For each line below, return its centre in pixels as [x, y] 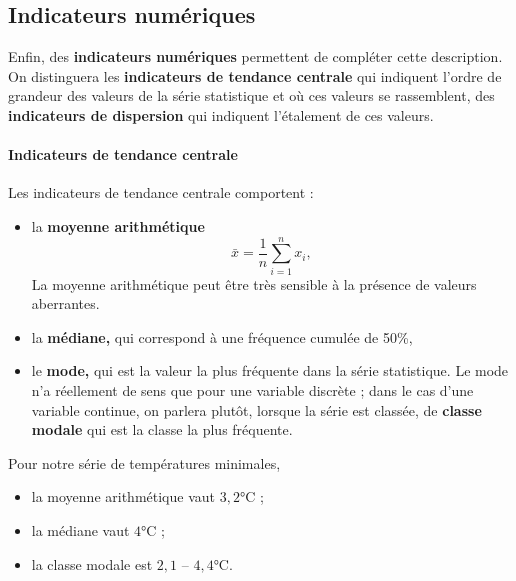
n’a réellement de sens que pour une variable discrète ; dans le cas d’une [252, 390]
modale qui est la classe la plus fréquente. [162, 429]
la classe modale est [92, 563]
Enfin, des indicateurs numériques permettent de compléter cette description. [255, 56]
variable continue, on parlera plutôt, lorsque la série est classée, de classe [256, 409]
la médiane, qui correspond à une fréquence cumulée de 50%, [222, 336]
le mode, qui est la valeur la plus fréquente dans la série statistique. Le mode [270, 370]
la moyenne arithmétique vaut [123, 496]
